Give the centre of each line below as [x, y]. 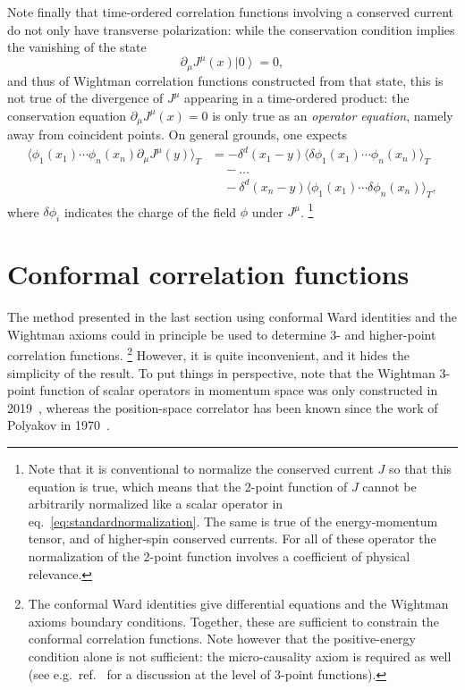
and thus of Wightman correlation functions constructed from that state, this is [225, 80]
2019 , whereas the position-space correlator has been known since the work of [223, 407]
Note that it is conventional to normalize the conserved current [201, 469]
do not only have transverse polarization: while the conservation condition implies [231, 29]
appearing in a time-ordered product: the [297, 98]
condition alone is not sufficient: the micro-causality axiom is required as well [240, 656]
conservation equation [67, 115]
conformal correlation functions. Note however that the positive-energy [222, 639]
